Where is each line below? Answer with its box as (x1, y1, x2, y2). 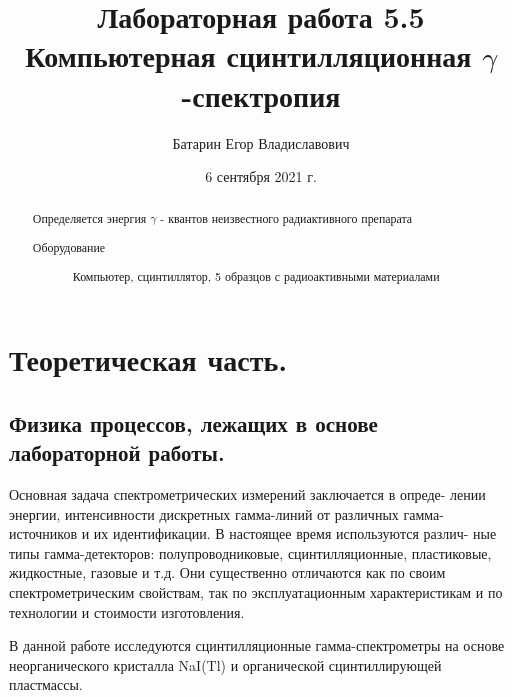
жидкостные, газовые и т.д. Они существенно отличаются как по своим (9, 562, 446, 583)
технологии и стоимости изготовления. (9, 601, 245, 622)
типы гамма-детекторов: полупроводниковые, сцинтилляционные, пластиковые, (9, 542, 492, 563)
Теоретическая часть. (9, 339, 288, 380)
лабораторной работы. (9, 437, 225, 468)
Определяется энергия (32, 210, 147, 227)
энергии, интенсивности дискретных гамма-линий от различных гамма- (9, 503, 444, 524)
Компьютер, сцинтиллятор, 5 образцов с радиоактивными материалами (72, 267, 440, 284)
